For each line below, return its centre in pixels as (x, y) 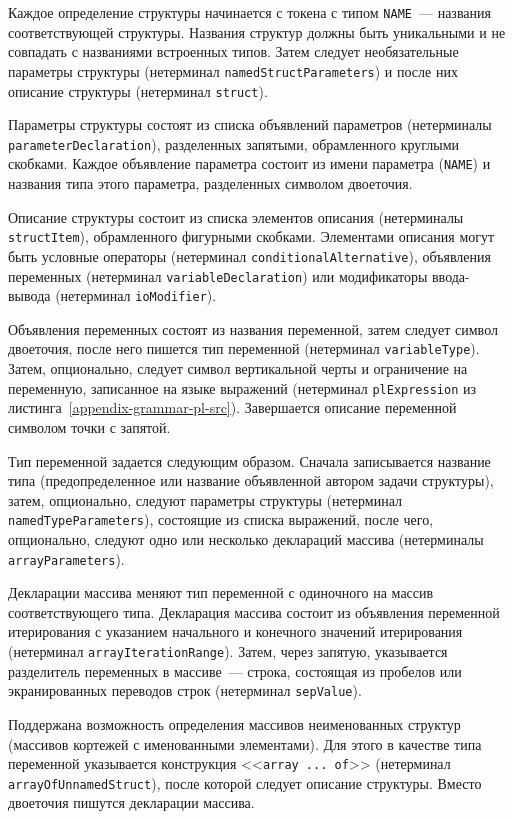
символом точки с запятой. (89, 426)
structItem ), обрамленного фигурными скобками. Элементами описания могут (251, 236)
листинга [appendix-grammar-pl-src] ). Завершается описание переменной (232, 407)
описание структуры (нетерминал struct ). (138, 90)
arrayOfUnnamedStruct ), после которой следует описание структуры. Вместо (245, 782)
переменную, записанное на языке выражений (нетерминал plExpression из (242, 387)
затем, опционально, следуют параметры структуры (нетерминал (205, 499)
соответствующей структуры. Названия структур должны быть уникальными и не (257, 31)
